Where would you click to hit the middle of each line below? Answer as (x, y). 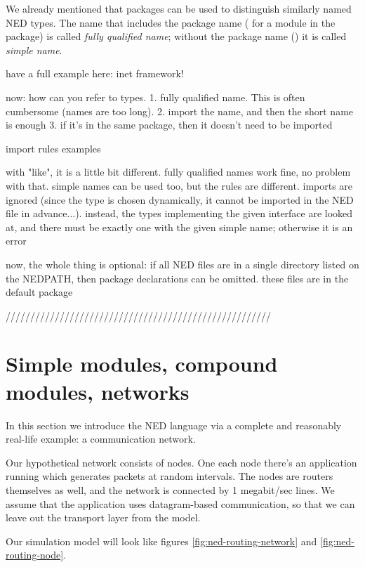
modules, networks (98, 391)
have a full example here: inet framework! (95, 73)
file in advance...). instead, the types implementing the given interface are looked (179, 213)
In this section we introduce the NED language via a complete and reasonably (174, 425)
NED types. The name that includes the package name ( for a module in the (171, 22)
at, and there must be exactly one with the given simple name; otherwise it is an (179, 227)
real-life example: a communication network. (101, 439)
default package (39, 292)
